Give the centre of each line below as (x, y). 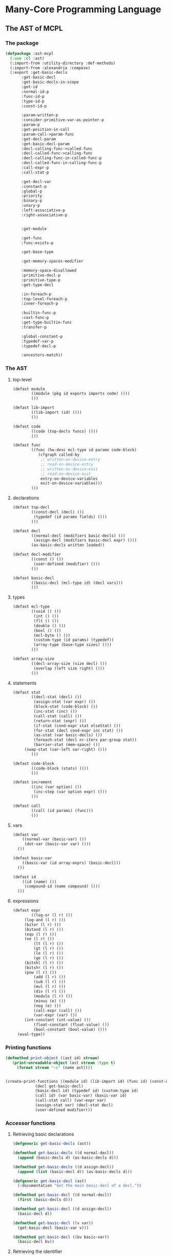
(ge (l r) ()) (49, 958)
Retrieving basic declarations (43, 1134)
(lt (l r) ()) (49, 944)
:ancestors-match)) (42, 355)
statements (25, 683)
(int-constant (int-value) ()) (58, 1020)
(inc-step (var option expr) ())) (70, 792)
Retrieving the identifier (37, 1251)
